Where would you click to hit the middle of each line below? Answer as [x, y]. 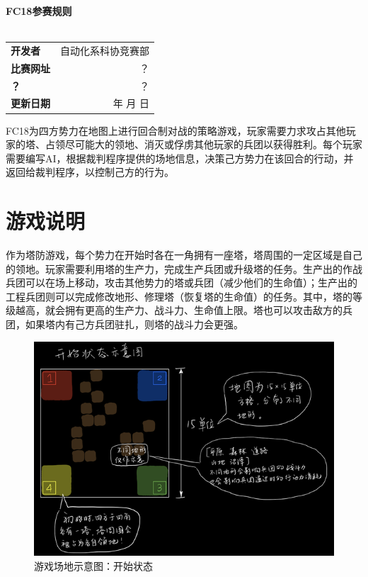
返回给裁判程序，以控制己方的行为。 [90, 172]
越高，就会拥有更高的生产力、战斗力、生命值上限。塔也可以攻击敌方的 [179, 310]
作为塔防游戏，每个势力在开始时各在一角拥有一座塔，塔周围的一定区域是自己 [184, 255]
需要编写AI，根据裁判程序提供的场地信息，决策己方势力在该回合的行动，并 [180, 158]
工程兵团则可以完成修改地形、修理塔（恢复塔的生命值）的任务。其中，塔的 [179, 296]
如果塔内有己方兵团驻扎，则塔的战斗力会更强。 [134, 324]
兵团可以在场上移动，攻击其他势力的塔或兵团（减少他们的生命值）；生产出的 [182, 282]
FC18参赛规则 [39, 11]
